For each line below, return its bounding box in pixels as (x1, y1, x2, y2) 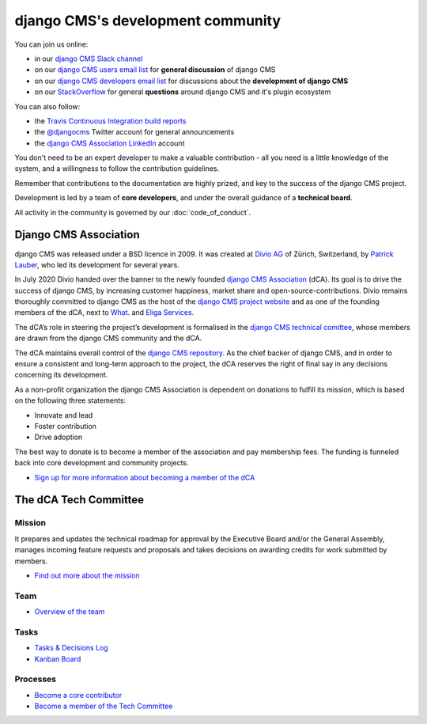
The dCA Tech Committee (14, 493, 145, 506)
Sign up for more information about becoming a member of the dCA (34, 472, 255, 482)
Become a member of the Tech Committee (34, 701, 173, 711)
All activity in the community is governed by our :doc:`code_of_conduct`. (14, 207, 251, 217)
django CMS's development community (14, 12, 281, 29)
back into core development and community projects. (14, 458, 189, 468)
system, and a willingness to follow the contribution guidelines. (14, 164, 220, 173)
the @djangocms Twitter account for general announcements (34, 127, 235, 137)
